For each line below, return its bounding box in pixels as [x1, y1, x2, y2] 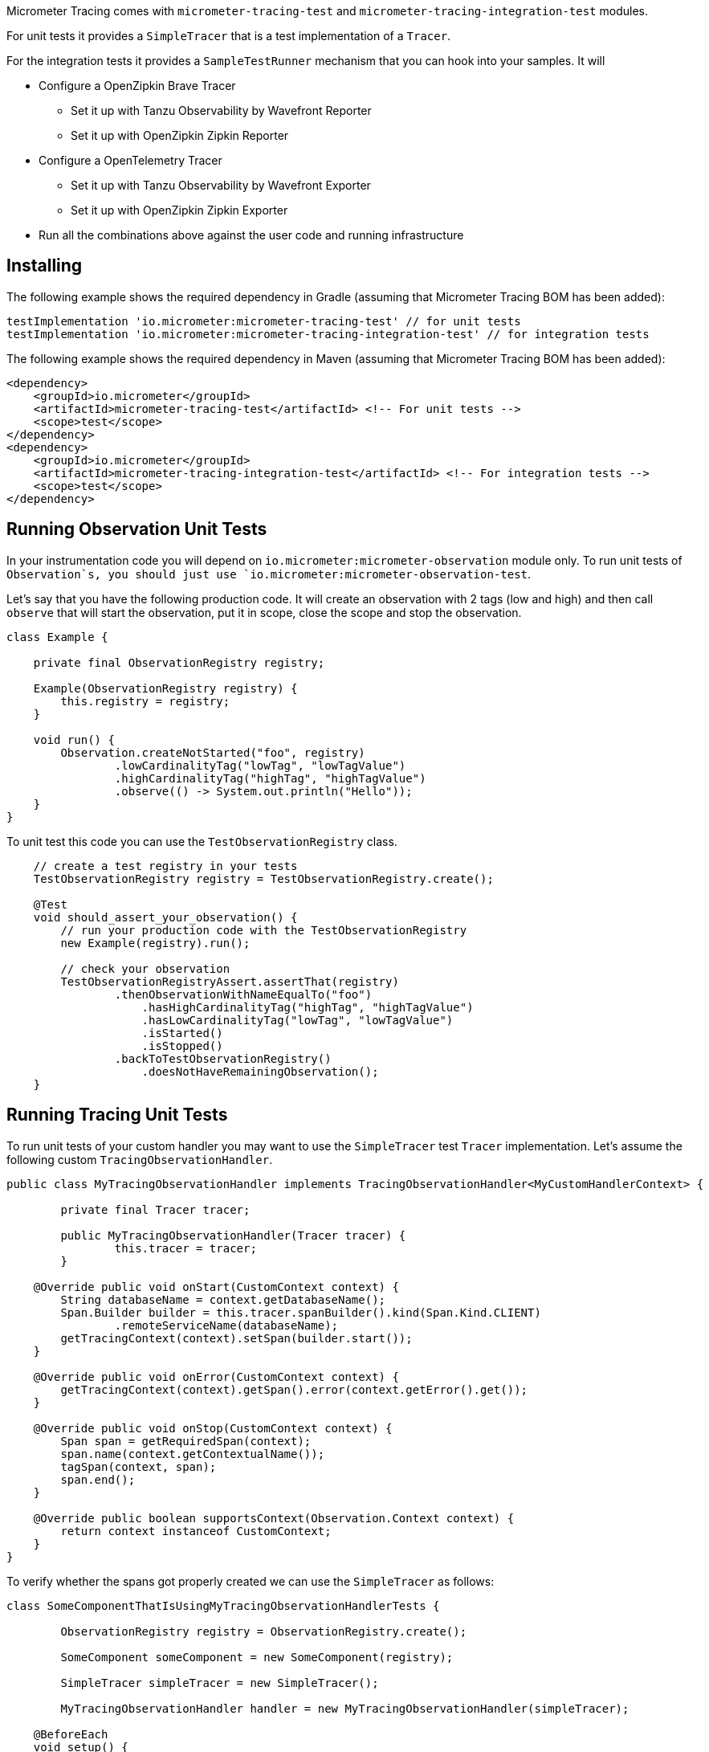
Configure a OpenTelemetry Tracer [39, 153, 222, 167]
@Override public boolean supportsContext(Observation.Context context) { [33, 1511, 515, 1525]
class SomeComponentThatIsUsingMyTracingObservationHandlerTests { [6, 1599, 440, 1612]
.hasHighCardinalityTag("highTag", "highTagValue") [141, 1000, 474, 1014]
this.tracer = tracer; [114, 1241, 257, 1255]
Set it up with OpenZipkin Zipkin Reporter [71, 129, 289, 142]
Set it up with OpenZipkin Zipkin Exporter [71, 203, 288, 217]
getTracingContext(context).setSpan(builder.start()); [60, 1331, 413, 1345]
